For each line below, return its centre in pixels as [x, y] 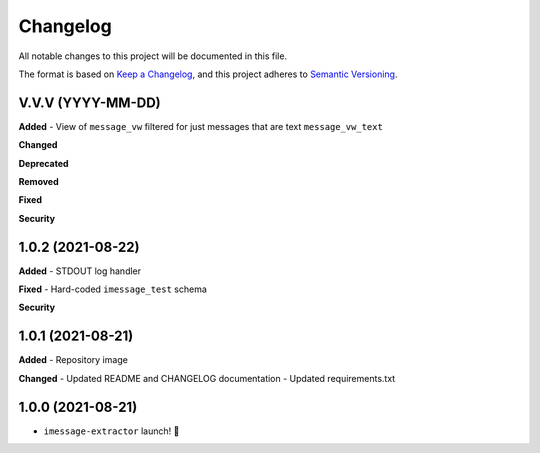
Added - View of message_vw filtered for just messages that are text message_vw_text [201, 126]
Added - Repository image [73, 360]
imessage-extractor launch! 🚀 [111, 431]
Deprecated [43, 163]
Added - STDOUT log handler [80, 271]
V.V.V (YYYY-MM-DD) [89, 102]
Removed [38, 182]
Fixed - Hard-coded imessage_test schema [112, 289]
